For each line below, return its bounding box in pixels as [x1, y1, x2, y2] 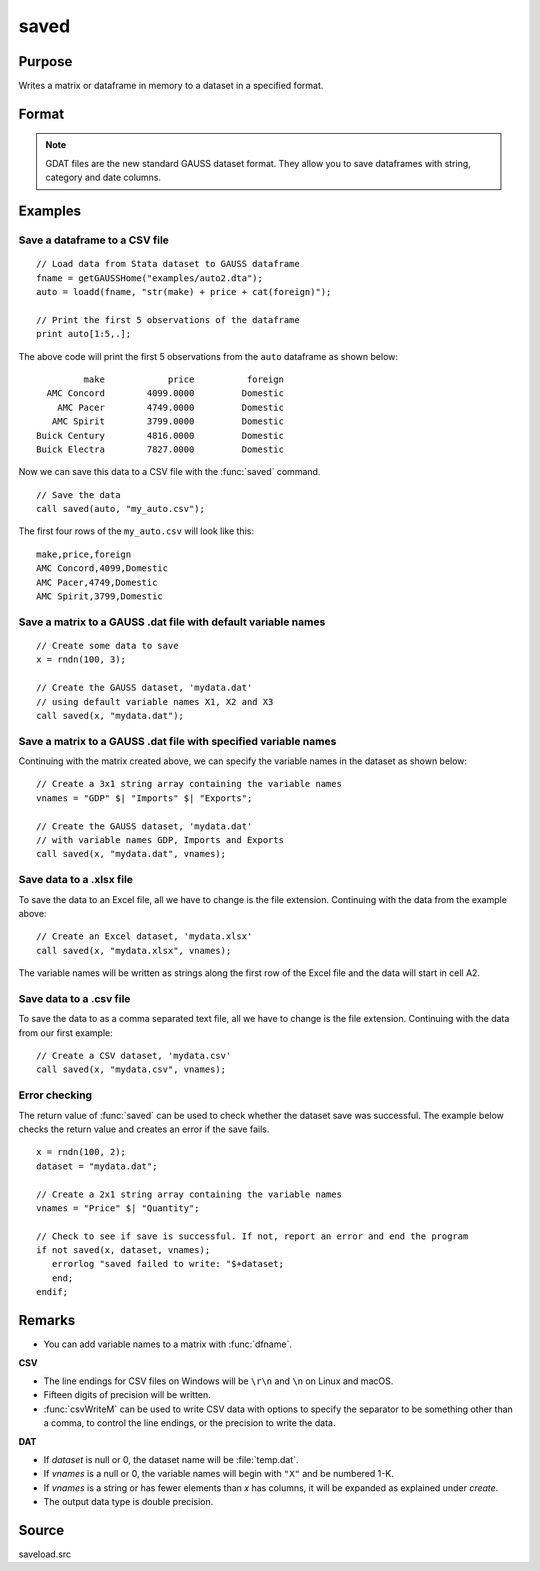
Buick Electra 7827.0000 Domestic [36, 443, 285, 455]
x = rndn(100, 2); [36, 1146, 127, 1158]
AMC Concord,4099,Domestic [36, 563, 169, 574]
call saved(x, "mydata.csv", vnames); [36, 1064, 227, 1075]
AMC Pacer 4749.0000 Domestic [56, 401, 285, 413]
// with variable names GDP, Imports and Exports [36, 835, 285, 846]
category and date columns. [45, 171, 162, 184]
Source [18, 1521, 65, 1539]
